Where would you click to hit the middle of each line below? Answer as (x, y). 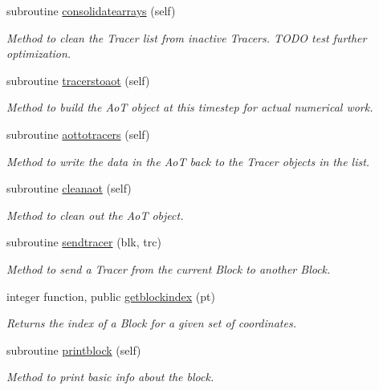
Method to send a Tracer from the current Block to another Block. (169, 268)
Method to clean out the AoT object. (95, 215)
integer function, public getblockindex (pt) (111, 296)
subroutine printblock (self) (74, 349)
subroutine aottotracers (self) (78, 134)
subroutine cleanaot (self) (69, 188)
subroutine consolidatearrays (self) (91, 10)
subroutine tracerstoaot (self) (78, 80)
